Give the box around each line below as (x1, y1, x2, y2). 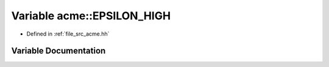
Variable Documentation (11, 46, 106, 56)
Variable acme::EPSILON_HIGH (11, 9, 171, 22)
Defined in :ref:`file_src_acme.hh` (26, 30, 110, 37)
